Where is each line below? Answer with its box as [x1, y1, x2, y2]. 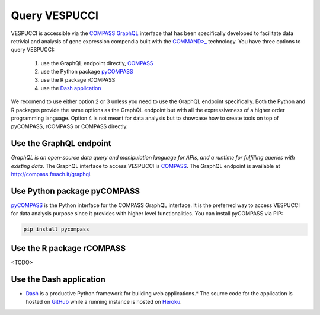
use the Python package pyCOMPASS [40, 68, 133, 75]
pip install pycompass [23, 226, 89, 233]
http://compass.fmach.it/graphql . [11, 171, 92, 178]
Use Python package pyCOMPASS [11, 186, 140, 196]
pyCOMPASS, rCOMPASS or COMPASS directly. [11, 123, 128, 130]
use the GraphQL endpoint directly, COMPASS [40, 59, 153, 66]
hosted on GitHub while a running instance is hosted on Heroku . [25, 298, 182, 306]
